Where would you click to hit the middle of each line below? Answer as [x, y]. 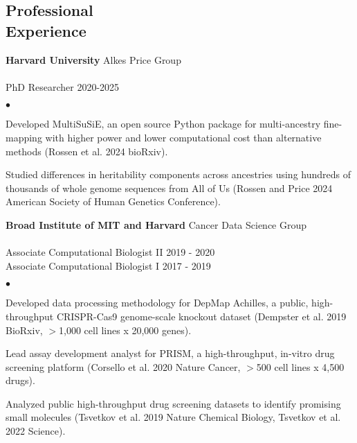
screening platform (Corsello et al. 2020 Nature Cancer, [123, 366]
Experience [46, 30]
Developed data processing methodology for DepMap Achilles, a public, [157, 303]
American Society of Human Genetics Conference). [113, 201]
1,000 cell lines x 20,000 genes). [125, 330]
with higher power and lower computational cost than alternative [183, 137]
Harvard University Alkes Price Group [93, 59]
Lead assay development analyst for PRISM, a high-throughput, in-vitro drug [170, 353]
